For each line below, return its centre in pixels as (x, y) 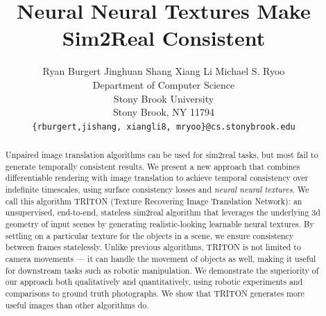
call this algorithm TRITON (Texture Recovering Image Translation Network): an (154, 201)
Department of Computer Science (164, 84)
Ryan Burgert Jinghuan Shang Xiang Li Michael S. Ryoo (164, 71)
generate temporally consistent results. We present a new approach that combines (153, 166)
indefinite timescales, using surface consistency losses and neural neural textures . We (157, 190)
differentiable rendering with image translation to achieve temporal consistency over (157, 178)
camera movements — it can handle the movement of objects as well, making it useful (161, 259)
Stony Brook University (164, 98)
